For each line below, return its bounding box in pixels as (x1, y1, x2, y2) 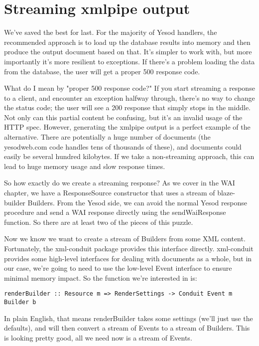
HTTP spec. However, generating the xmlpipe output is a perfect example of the (4, 122, 251, 132)
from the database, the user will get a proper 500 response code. (4, 66, 200, 76)
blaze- (217, 187, 235, 198)
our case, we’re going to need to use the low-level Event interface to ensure (4, 263, 232, 273)
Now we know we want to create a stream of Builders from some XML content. (4, 233, 246, 244)
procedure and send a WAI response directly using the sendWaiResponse (4, 207, 226, 217)
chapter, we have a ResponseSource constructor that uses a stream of (4, 187, 215, 198)
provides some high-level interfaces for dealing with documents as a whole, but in (4, 253, 252, 263)
